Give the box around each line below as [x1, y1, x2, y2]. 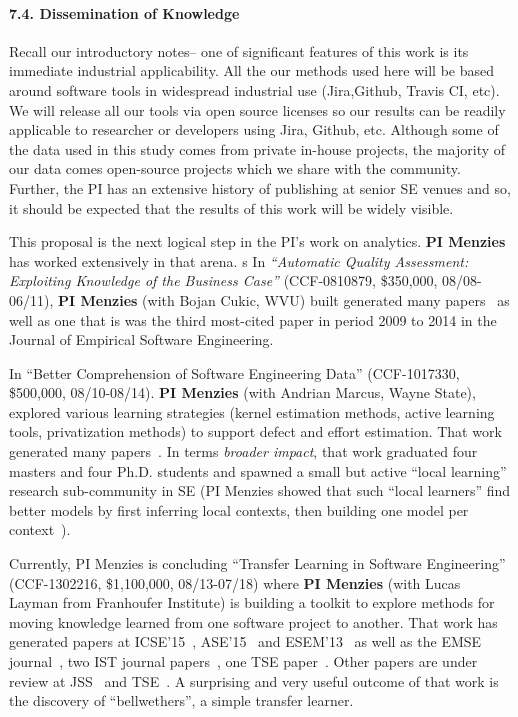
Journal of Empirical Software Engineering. [9, 329, 274, 350]
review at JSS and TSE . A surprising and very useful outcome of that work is [9, 670, 499, 691]
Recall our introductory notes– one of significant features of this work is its [9, 40, 469, 61]
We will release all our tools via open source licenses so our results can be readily [9, 99, 506, 120]
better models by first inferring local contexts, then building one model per [9, 499, 469, 520]
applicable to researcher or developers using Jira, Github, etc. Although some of [9, 119, 499, 140]
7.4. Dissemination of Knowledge [9, 2, 240, 23]
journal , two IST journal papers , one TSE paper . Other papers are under [9, 651, 478, 672]
